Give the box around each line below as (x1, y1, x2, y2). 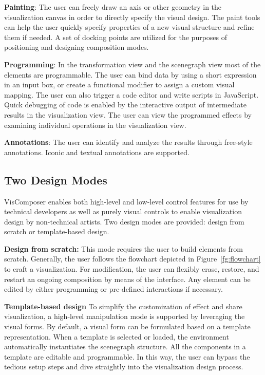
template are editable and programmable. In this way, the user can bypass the (4, 351, 250, 362)
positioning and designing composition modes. (4, 42, 149, 52)
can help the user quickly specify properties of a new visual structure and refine (4, 22, 255, 32)
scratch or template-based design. (4, 226, 109, 237)
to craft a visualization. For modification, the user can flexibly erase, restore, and (4, 264, 259, 274)
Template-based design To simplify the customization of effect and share (4, 301, 242, 311)
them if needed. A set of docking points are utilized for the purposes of (4, 31, 228, 42)
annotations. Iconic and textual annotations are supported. (4, 146, 190, 157)
